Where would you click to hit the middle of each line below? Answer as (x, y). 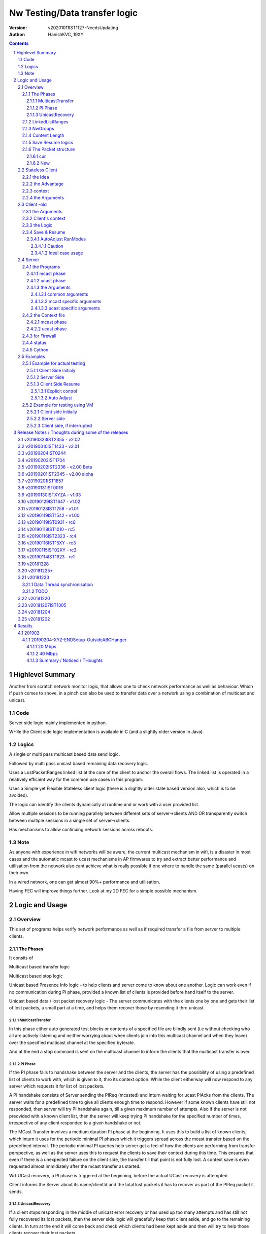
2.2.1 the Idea (36, 177)
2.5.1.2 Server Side (45, 377)
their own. (19, 873)
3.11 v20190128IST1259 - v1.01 (48, 508)
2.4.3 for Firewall (39, 336)
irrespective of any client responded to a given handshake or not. (75, 1123)
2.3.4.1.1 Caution (47, 246)
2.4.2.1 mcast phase (47, 322)
